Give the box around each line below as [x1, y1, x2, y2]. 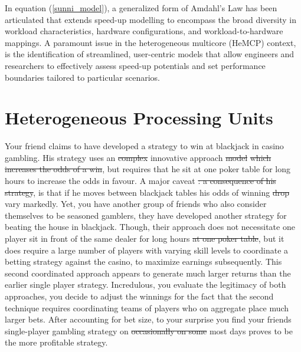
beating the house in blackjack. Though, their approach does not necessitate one [5, 221, 295, 233]
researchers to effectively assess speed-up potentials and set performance [5, 59, 266, 71]
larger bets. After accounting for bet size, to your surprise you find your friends [5, 313, 292, 325]
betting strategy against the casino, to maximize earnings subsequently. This [5, 255, 282, 268]
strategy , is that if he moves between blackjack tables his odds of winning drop [5, 186, 289, 198]
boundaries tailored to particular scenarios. [5, 71, 160, 83]
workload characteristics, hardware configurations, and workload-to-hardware [5, 25, 283, 37]
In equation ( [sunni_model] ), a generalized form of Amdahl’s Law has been [5, 2, 277, 14]
